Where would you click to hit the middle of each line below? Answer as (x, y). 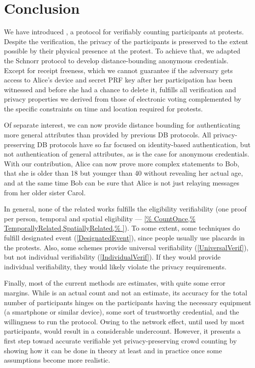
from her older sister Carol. (45, 192)
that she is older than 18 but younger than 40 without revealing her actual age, (124, 173)
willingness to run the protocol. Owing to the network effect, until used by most (124, 321)
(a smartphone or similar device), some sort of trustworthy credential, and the (122, 312)
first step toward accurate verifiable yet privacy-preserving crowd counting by (120, 340)
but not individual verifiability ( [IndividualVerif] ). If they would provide (112, 257)
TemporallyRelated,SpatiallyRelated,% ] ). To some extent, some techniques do (122, 228)
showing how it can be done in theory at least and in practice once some (113, 350)
